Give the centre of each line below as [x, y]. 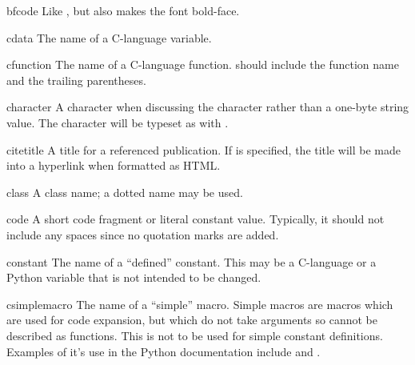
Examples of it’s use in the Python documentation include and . [164, 351]
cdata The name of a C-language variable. [109, 37]
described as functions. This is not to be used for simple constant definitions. [195, 335]
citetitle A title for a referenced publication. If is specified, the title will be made [204, 149]
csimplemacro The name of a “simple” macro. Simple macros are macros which [200, 304]
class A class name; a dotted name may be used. [125, 192]
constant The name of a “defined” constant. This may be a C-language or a [192, 261]
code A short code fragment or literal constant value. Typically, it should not [196, 219]
